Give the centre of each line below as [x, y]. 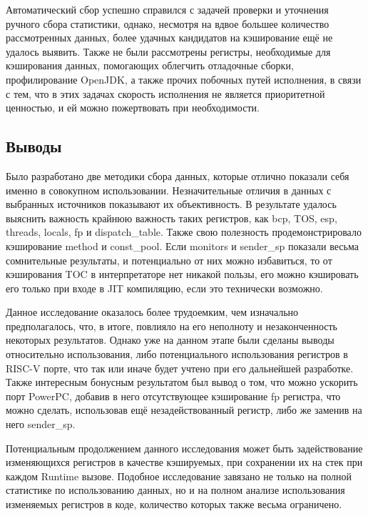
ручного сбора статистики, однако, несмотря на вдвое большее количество [168, 23]
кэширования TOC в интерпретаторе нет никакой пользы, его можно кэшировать [182, 274]
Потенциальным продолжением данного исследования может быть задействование [184, 448]
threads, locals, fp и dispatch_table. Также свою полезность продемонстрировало [184, 232]
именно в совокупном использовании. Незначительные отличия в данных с [169, 190]
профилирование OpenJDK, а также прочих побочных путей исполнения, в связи [184, 79]
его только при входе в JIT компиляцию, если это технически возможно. [164, 288]
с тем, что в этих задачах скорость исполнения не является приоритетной [165, 93]
